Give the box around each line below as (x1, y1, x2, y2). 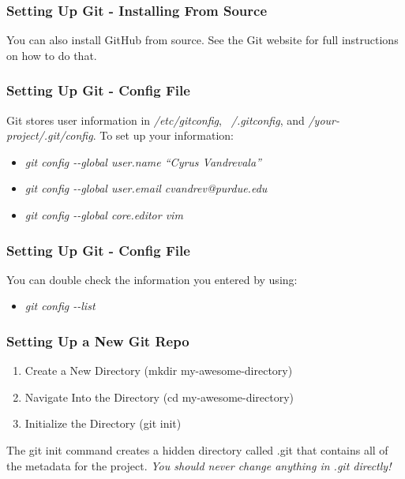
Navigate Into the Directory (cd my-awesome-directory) (24, 388, 294, 405)
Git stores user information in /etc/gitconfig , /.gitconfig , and (6, 111, 305, 128)
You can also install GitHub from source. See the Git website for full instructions (6, 32, 399, 48)
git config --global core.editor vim (24, 207, 183, 223)
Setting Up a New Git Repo (6, 331, 189, 350)
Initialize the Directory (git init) (24, 415, 182, 432)
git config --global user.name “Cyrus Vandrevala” (24, 153, 261, 170)
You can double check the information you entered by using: (6, 271, 298, 287)
